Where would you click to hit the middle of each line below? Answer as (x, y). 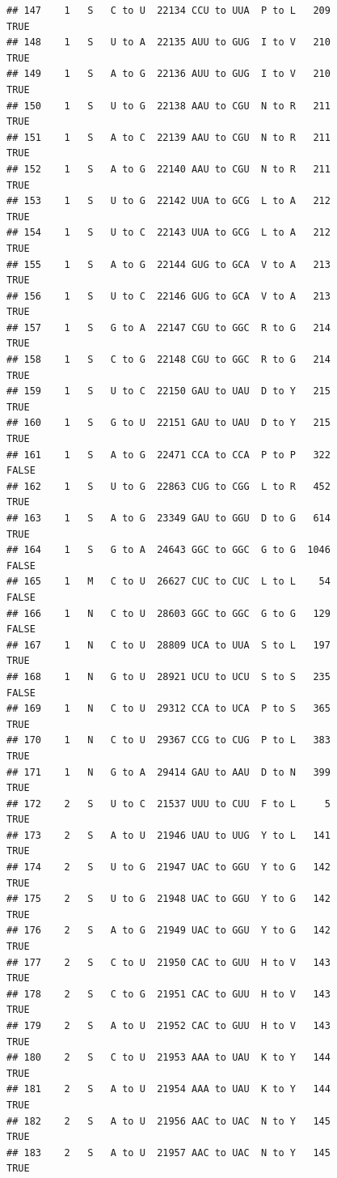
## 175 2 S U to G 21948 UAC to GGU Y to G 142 (168, 899)
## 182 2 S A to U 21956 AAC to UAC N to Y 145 (168, 1121)
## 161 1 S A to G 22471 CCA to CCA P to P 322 (168, 455)
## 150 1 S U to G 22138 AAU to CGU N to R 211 (168, 106)
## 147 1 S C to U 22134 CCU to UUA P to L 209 (168, 11)
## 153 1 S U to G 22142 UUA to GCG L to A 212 (168, 201)
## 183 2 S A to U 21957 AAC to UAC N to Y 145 (168, 1152)
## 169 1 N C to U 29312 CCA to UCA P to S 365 (168, 709)
